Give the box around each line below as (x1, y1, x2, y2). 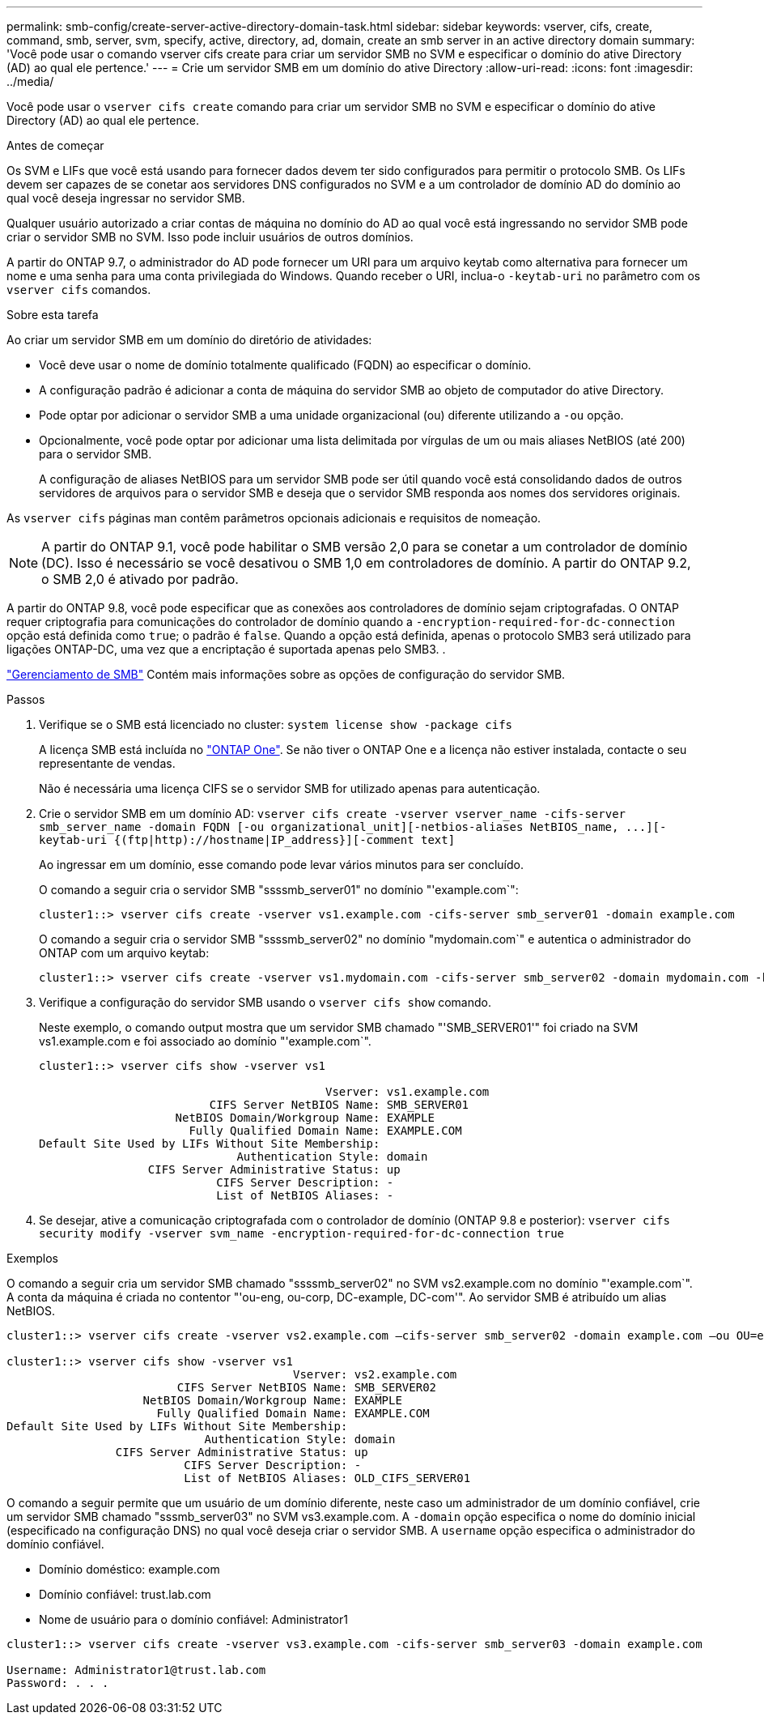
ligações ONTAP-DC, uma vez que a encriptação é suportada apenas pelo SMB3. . (6, 642, 446, 656)
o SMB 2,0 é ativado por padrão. (41, 571, 239, 587)
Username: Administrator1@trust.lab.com (6, 1663, 266, 1676)
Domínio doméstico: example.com (39, 1562, 220, 1576)
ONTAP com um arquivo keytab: (39, 946, 210, 960)
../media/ (6, 75, 54, 88)
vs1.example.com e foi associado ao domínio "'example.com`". (39, 1034, 371, 1048)
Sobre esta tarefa (6, 308, 99, 322)
